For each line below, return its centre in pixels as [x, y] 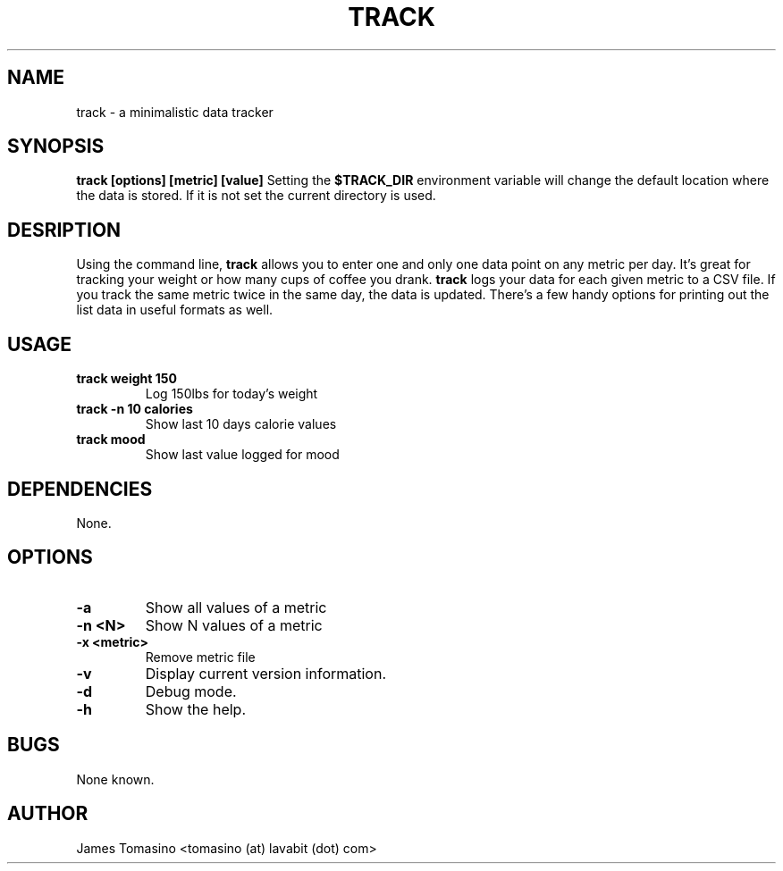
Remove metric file [200, 657]
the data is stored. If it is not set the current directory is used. [256, 196]
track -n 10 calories [135, 409]
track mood [111, 440]
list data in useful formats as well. [175, 310]
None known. [115, 779]
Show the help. [195, 709]
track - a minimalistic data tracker [175, 112]
